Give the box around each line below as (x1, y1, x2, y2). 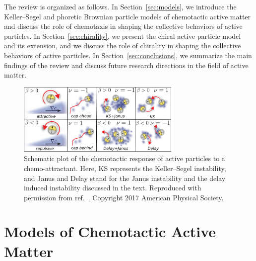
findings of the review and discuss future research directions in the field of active (4, 60, 249, 70)
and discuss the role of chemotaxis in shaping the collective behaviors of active (4, 21, 243, 31)
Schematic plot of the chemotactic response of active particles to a (24, 153, 225, 164)
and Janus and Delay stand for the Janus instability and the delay (24, 173, 226, 183)
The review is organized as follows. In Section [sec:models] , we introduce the (4, 1, 237, 11)
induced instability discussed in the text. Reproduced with (24, 182, 201, 193)
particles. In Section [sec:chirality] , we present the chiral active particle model (4, 30, 241, 41)
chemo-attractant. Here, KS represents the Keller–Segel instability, (24, 163, 226, 173)
